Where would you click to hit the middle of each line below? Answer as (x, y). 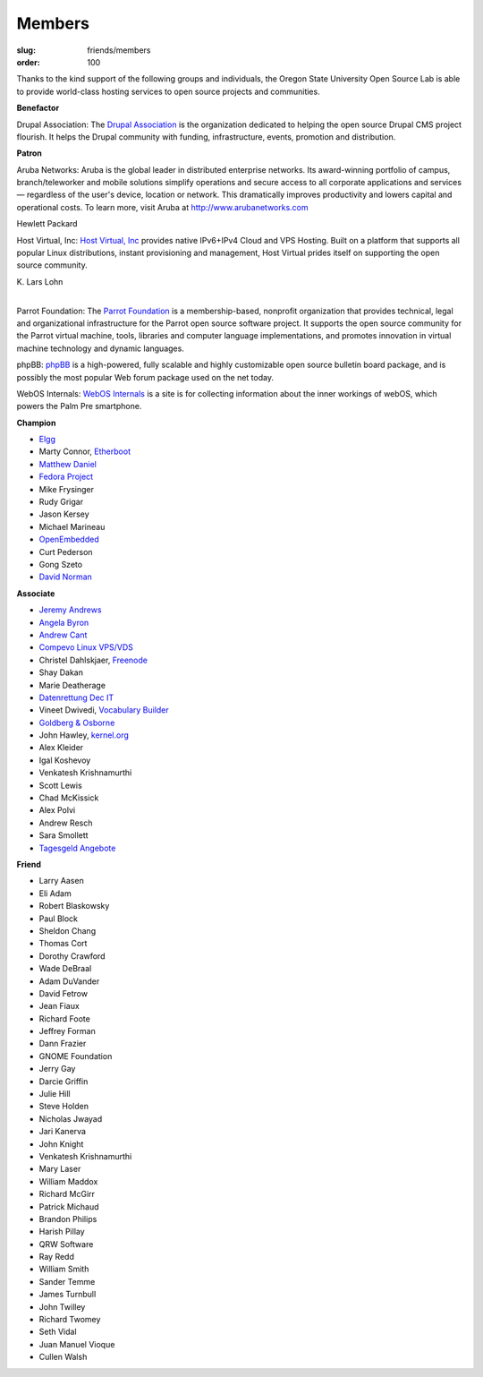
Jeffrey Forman (67, 1031)
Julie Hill (55, 1094)
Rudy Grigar (61, 502)
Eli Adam (55, 893)
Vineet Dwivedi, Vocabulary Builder (104, 710)
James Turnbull (68, 1295)
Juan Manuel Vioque (77, 1344)
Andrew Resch (66, 823)
